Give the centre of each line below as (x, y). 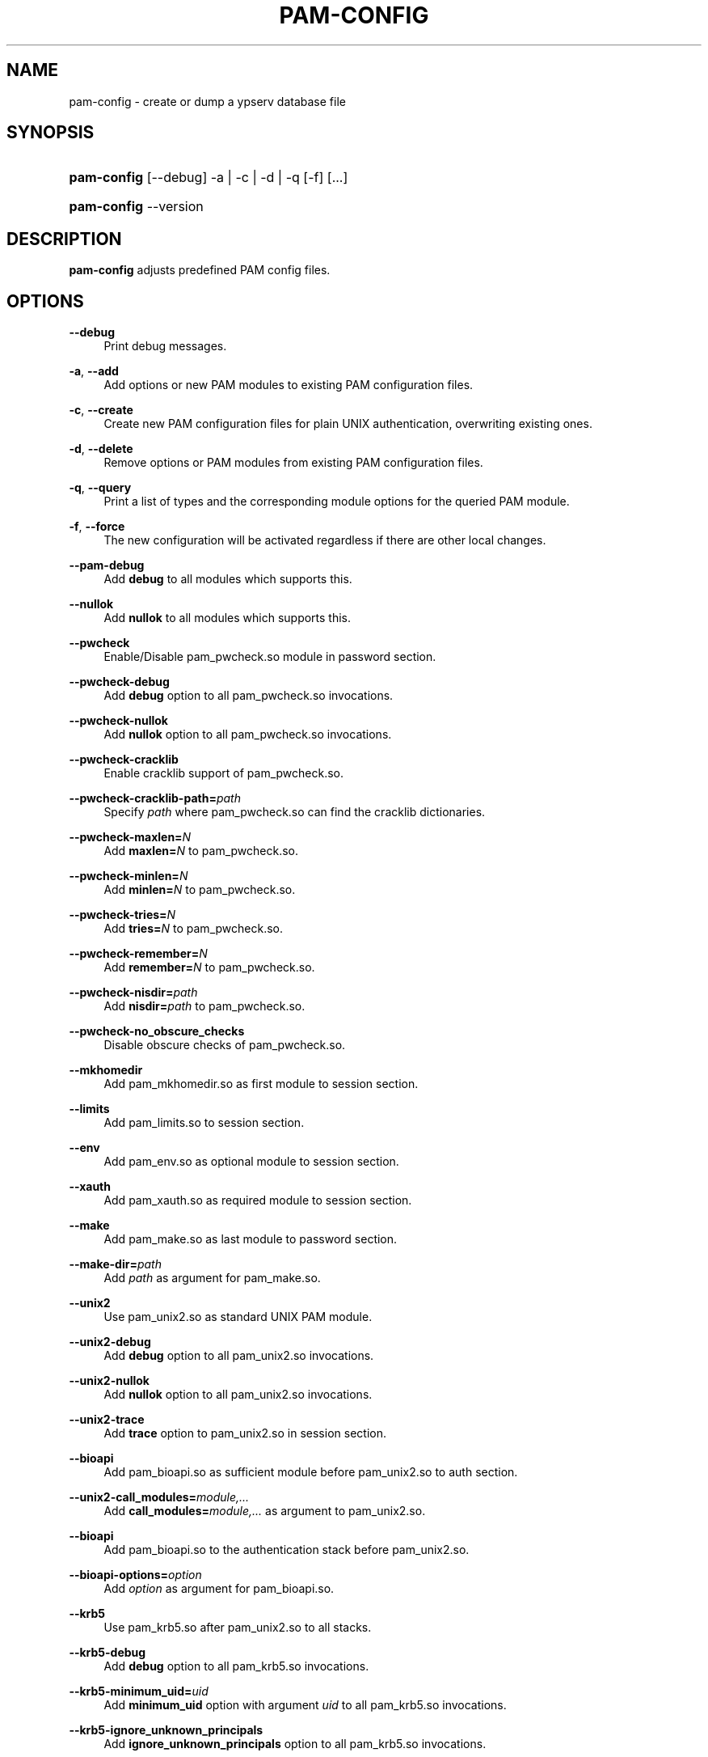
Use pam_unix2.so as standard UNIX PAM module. (238, 1317)
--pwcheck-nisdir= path (133, 993)
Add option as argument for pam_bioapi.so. (219, 1589)
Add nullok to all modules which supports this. (228, 618)
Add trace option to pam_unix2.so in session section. (245, 1433)
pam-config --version (136, 207)
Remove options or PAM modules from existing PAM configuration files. (293, 463)
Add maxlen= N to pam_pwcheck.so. (201, 851)
